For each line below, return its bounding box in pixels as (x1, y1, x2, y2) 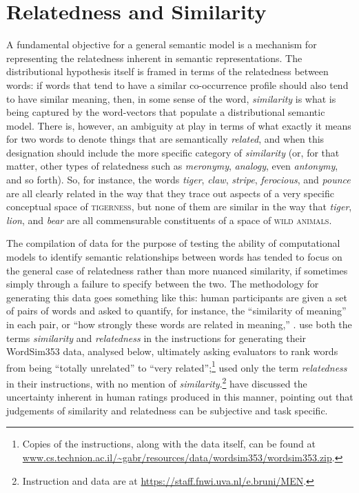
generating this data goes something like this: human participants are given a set (6, 290, 347, 304)
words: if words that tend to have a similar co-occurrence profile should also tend (6, 77, 349, 92)
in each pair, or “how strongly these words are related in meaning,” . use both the (6, 317, 352, 331)
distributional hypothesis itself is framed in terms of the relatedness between (6, 64, 329, 79)
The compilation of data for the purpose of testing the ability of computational (6, 236, 340, 250)
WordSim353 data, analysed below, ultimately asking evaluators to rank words (6, 344, 338, 359)
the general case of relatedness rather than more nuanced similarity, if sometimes (6, 263, 348, 277)
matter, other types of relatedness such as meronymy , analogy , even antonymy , (6, 159, 338, 173)
